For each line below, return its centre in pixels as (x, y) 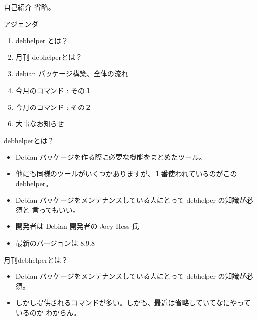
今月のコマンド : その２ (54, 107)
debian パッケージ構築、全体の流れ (72, 74)
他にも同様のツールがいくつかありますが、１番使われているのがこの (126, 173)
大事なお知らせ (40, 124)
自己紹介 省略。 (29, 7)
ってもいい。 (59, 209)
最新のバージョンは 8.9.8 (55, 242)
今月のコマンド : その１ (54, 90)
